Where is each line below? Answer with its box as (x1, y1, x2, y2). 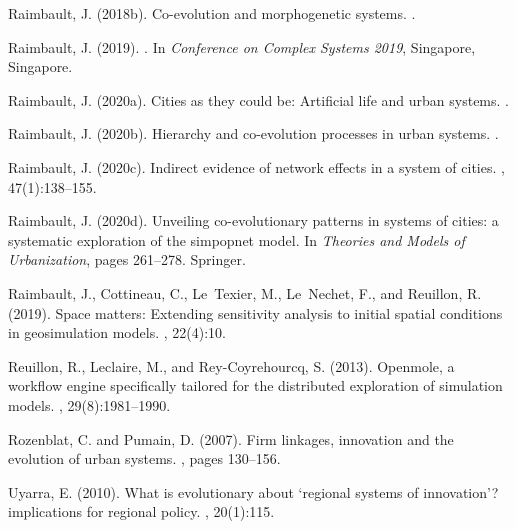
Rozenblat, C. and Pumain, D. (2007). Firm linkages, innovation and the (8, 428, 454, 449)
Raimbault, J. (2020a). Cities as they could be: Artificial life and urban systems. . (8, 89, 509, 110)
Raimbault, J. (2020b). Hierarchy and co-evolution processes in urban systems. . (8, 123, 499, 144)
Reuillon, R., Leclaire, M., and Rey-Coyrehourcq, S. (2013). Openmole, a (8, 355, 455, 376)
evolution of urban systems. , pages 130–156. (8, 448, 281, 469)
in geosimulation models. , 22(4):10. (8, 322, 226, 343)
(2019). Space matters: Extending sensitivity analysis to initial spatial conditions (8, 302, 503, 323)
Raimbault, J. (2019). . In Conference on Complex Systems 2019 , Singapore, (8, 36, 476, 57)
